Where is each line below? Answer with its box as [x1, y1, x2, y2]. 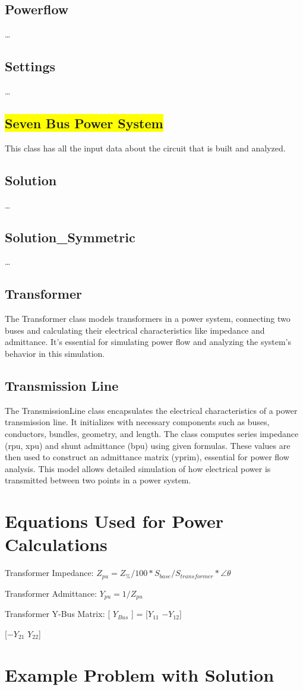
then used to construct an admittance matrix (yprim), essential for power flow [5, 451, 289, 463]
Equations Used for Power [5, 509, 224, 533]
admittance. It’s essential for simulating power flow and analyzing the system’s [5, 335, 292, 348]
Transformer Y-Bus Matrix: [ [5, 607, 111, 620]
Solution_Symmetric [5, 227, 135, 246]
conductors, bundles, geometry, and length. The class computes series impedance [5, 427, 299, 439]
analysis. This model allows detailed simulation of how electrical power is [5, 462, 271, 474]
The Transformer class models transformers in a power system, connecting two [5, 312, 291, 325]
